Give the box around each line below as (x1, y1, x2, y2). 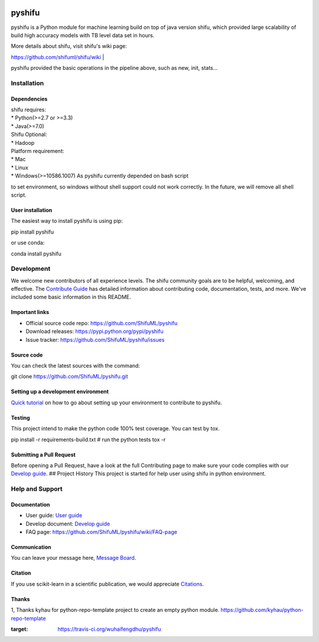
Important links (11, 309, 50, 316)
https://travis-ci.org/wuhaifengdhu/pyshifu (57, 625, 162, 633)
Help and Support (11, 485, 63, 493)
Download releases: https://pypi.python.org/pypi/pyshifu (25, 328, 164, 335)
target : (11, 625, 28, 633)
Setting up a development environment (11, 388, 109, 395)
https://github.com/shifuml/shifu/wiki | (11, 53, 105, 60)
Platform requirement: (11, 147, 64, 154)
